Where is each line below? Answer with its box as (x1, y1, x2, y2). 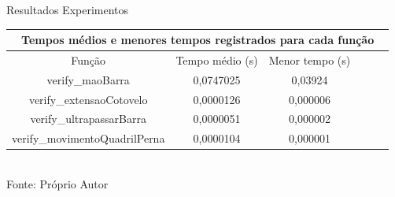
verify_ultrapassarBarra (30, 110, 146, 127)
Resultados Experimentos (6, 2, 129, 17)
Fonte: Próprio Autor (6, 176, 109, 191)
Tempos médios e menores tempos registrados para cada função (21, 32, 375, 48)
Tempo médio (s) (175, 51, 258, 68)
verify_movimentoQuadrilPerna (12, 130, 165, 147)
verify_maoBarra (46, 71, 130, 87)
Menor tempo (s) (268, 51, 351, 68)
